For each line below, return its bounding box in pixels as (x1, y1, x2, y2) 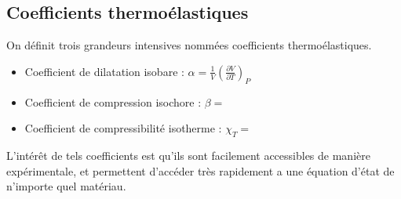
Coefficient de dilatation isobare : (24, 63, 184, 79)
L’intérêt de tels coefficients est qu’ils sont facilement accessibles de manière (6, 147, 370, 163)
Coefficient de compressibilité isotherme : (24, 120, 222, 136)
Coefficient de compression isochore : (24, 93, 202, 110)
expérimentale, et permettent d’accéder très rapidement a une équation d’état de (6, 162, 395, 179)
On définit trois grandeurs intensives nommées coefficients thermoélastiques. (6, 37, 372, 53)
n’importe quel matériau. (6, 178, 126, 194)
